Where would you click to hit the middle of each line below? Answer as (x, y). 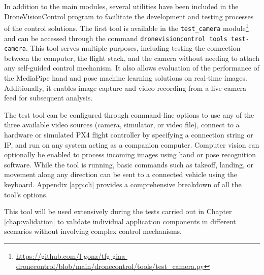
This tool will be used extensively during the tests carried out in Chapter (118, 211)
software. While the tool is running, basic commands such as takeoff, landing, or (129, 164)
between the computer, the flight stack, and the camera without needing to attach (132, 58)
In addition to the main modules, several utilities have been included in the (121, 6)
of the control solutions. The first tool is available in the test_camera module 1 (126, 27)
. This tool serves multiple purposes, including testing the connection (133, 48)
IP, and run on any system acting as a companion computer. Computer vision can (132, 144)
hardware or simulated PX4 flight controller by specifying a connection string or (129, 134)
